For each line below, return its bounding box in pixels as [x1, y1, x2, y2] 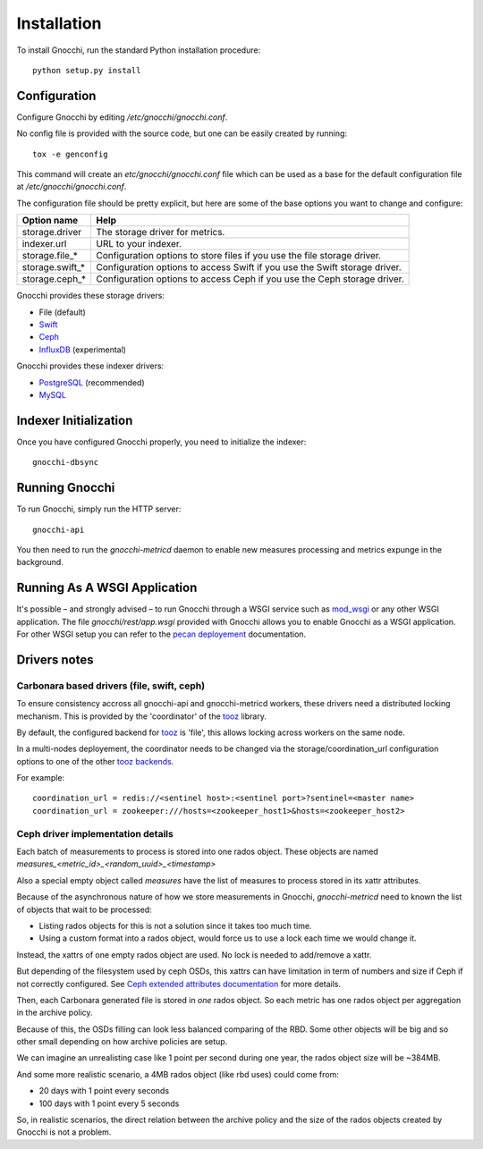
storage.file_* [21, 249, 78, 262]
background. [16, 557, 64, 568]
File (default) [38, 307, 87, 317]
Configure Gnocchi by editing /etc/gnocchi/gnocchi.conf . [16, 112, 228, 123]
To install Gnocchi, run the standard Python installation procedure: [16, 45, 261, 55]
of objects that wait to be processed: [16, 904, 152, 915]
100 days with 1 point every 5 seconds [38, 1098, 180, 1109]
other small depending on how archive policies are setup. [16, 1036, 228, 1047]
